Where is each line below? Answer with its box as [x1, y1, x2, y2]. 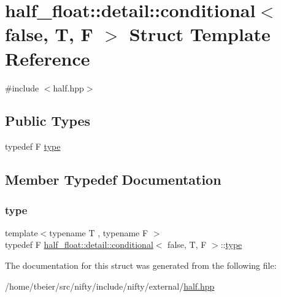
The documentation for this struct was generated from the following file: [5, 259, 277, 272]
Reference [5, 45, 90, 71]
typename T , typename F [49, 226, 148, 239]
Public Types [5, 111, 91, 130]
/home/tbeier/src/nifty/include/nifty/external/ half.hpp [5, 279, 215, 292]
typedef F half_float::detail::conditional [5, 238, 153, 251]
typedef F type [5, 140, 61, 153]
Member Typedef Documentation [5, 170, 221, 189]
